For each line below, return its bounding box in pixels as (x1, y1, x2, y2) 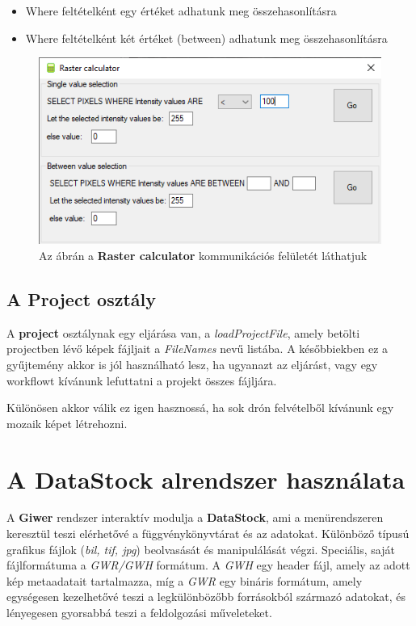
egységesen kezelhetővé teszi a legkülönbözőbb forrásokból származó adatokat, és (6, 588, 406, 605)
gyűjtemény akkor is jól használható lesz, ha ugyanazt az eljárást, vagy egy (6, 355, 378, 372)
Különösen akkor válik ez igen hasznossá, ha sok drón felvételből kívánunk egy (6, 399, 394, 416)
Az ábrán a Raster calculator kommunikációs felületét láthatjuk (39, 246, 368, 263)
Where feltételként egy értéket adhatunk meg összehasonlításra (25, 2, 337, 19)
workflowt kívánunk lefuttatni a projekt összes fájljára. (6, 372, 277, 389)
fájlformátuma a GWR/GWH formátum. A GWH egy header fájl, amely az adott (6, 557, 410, 573)
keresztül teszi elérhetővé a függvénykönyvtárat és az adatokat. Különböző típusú (6, 525, 410, 542)
